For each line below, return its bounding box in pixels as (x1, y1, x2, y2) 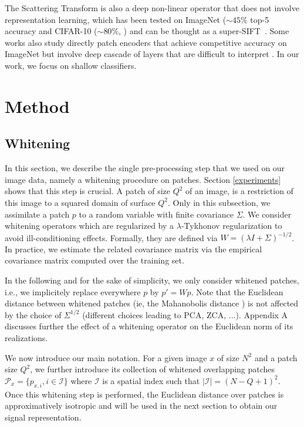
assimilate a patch (5, 208, 70, 220)
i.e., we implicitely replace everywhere (5, 285, 141, 298)
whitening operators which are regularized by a (5, 219, 174, 232)
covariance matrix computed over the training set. (5, 254, 184, 266)
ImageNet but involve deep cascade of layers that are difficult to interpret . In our (5, 48, 299, 60)
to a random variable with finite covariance (79, 208, 234, 220)
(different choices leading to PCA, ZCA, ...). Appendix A (82, 308, 288, 321)
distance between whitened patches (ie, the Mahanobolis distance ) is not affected (5, 297, 299, 309)
